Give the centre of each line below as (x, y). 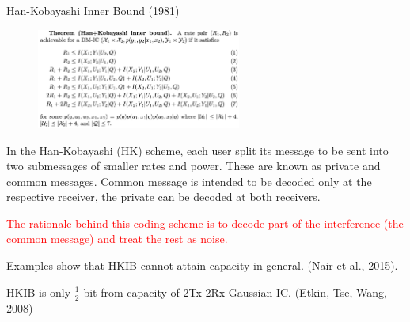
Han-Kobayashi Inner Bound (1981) (93, 10)
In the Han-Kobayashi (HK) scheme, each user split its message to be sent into (197, 150)
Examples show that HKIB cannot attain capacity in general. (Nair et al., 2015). (202, 265)
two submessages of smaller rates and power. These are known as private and (194, 166)
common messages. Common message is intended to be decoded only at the (189, 181)
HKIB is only (39, 292)
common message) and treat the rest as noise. (117, 239)
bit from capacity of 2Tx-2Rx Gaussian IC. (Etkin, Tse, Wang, (235, 292)
